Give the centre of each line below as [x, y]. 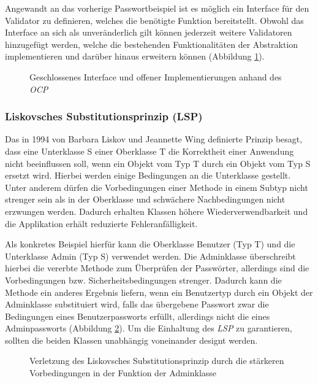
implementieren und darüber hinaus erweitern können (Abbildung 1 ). [135, 56]
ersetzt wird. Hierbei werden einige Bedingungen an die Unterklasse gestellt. [148, 175]
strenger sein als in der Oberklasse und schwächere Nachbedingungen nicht [145, 199]
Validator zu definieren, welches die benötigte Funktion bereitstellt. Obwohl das [154, 20]
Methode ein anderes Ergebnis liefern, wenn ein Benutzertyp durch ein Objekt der [159, 292]
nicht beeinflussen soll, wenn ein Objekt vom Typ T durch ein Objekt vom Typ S [158, 163]
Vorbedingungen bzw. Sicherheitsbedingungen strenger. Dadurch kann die [143, 280]
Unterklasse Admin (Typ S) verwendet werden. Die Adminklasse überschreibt [150, 256]
